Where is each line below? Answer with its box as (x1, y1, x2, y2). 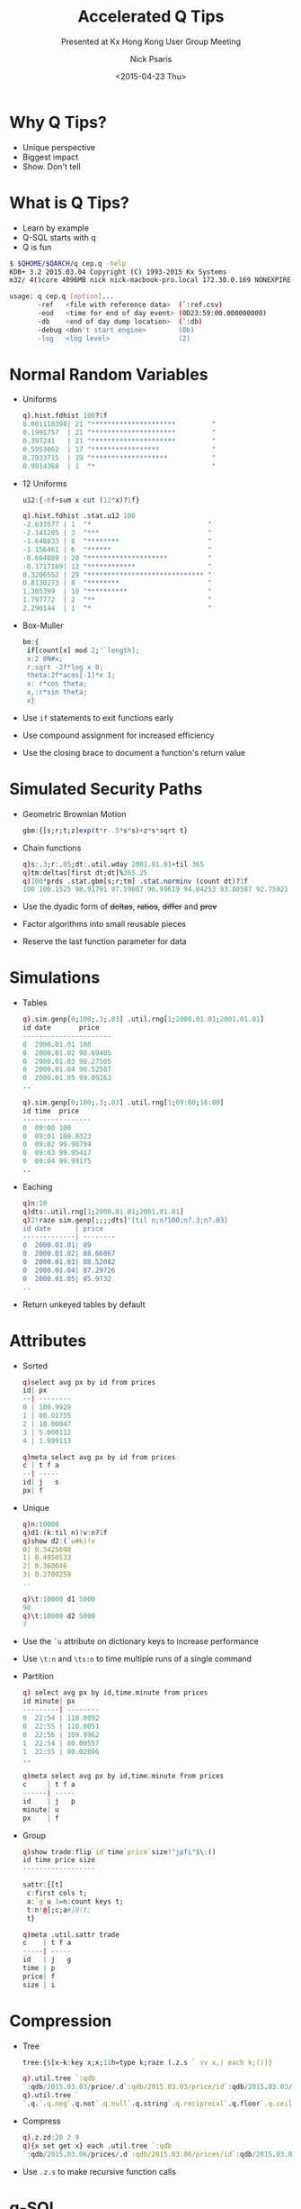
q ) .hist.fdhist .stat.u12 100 (22, 512, 137, 521)
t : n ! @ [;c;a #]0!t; (26, 1905, 92, 1914)
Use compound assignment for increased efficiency (22, 730, 215, 741)
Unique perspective (22, 141, 96, 152)
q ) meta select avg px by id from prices (22, 1452, 176, 1461)
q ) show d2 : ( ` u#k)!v (22, 1536, 96, 1546)
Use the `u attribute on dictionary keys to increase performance (22, 1636, 259, 1647)
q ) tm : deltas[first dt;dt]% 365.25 (22, 868, 148, 877)
